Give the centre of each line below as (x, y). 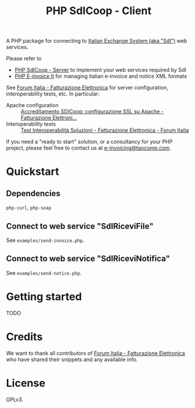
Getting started (44, 297)
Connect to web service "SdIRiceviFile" (80, 226)
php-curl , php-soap (29, 208)
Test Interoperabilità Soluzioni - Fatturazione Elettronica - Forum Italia (105, 130)
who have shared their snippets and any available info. (72, 359)
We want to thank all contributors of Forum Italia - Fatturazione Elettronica (95, 353)
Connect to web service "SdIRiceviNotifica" (88, 259)
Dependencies (33, 193)
